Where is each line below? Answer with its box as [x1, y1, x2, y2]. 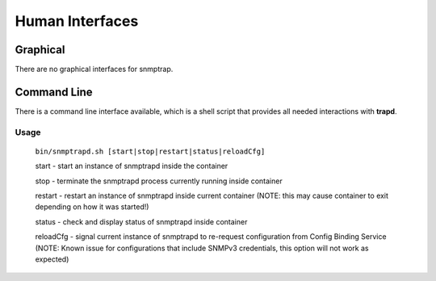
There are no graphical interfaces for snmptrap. [15, 65, 174, 74]
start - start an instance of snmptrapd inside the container [35, 161, 228, 171]
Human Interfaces [15, 12, 139, 30]
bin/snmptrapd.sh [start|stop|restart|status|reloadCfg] [35, 146, 266, 156]
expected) [35, 254, 69, 264]
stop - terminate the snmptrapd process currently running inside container [35, 176, 283, 186]
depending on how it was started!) [35, 202, 149, 212]
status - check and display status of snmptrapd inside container [35, 216, 248, 226]
